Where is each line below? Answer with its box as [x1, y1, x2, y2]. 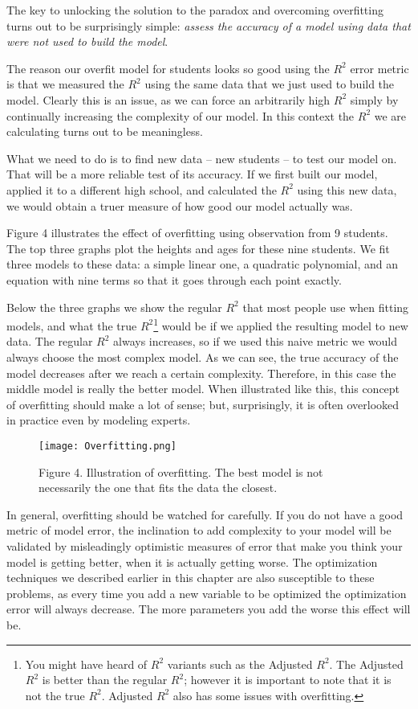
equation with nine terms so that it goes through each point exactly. [6, 271, 342, 288]
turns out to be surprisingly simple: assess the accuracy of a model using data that [6, 17, 411, 34]
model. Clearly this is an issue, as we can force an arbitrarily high [6, 91, 331, 108]
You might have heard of [25, 655, 148, 672]
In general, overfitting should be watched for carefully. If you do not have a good [6, 506, 404, 523]
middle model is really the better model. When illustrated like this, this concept [6, 380, 400, 397]
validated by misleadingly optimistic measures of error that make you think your [6, 537, 403, 554]
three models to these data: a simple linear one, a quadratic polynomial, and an [6, 256, 399, 273]
